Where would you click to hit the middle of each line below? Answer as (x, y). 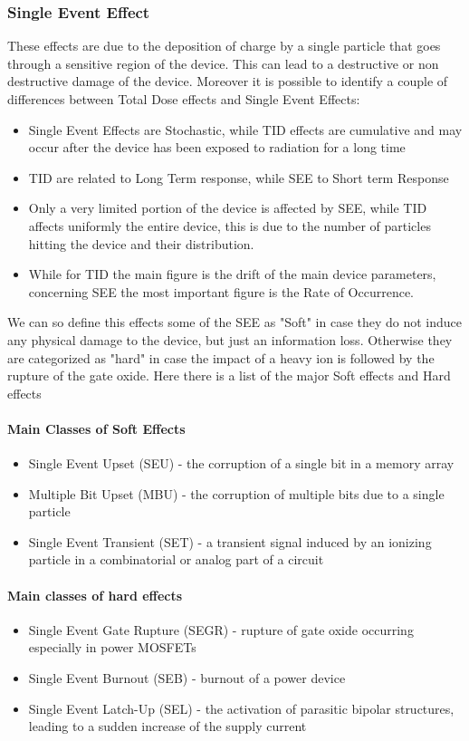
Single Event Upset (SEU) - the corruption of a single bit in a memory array (241, 463)
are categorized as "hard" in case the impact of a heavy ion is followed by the (221, 357)
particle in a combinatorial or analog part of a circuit (176, 559)
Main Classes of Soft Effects (96, 428)
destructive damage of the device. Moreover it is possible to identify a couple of (228, 81)
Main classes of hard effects (95, 595)
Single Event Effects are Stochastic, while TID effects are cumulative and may (245, 129)
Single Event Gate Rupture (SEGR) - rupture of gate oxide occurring (221, 629)
